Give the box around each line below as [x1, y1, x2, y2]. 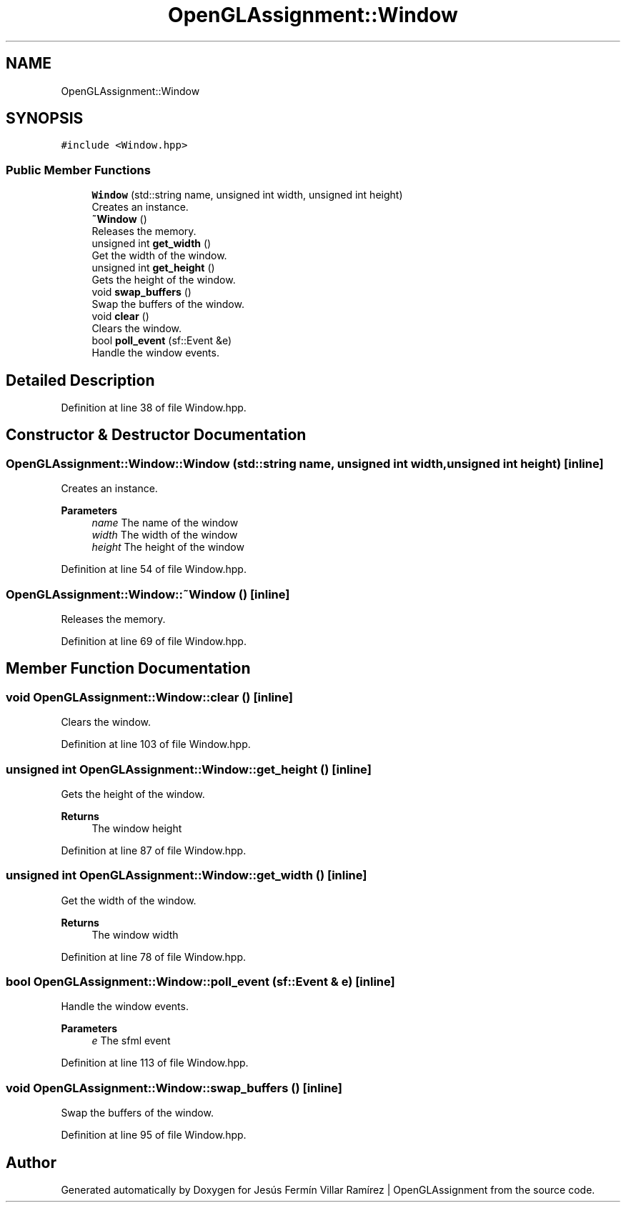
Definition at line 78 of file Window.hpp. [61, 950, 246, 963]
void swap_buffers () [91, 286, 192, 299]
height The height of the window [91, 541, 244, 554]
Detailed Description [6, 371, 155, 389]
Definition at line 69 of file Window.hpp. [61, 635, 247, 647]
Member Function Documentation [6, 659, 251, 678]
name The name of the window [91, 516, 239, 529]
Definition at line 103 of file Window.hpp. [61, 738, 251, 751]
